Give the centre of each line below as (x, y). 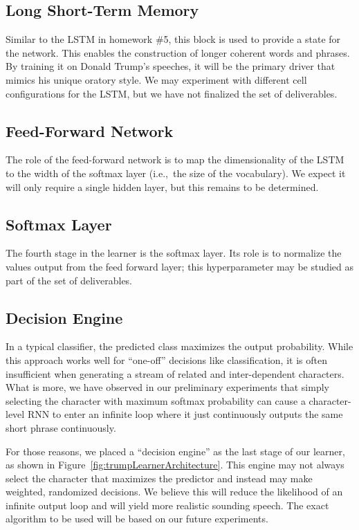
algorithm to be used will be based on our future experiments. (137, 519)
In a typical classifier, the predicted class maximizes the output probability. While (179, 346)
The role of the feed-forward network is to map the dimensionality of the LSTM (175, 159)
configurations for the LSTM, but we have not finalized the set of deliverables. (172, 93)
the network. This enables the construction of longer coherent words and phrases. (178, 52)
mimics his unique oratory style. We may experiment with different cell (156, 79)
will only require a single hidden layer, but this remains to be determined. (162, 186)
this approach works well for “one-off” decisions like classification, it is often (166, 359)
